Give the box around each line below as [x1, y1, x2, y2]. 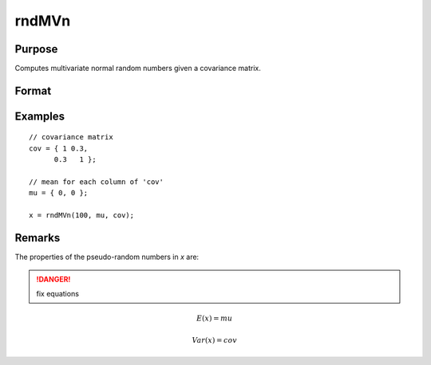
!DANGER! [36, 274, 71, 284]
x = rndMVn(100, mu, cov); [29, 211, 135, 220]
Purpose [14, 42, 58, 56]
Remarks [14, 231, 61, 245]
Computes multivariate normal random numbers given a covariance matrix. [14, 64, 261, 73]
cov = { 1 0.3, [29, 143, 89, 153]
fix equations [36, 288, 80, 298]
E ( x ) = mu [196, 314, 233, 323]
